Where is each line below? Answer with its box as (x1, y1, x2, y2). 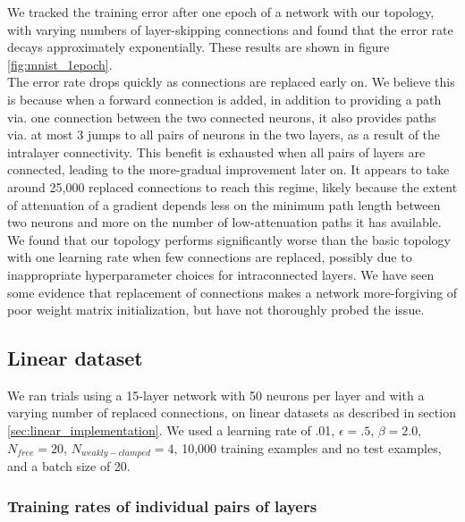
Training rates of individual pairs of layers (7, 494, 317, 517)
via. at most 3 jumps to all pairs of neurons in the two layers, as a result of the (7, 125, 441, 144)
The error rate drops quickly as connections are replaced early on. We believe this (7, 72, 455, 91)
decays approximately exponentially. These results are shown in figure (7, 38, 390, 56)
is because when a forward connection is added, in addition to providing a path (7, 89, 442, 108)
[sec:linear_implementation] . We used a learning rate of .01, (7, 421, 335, 440)
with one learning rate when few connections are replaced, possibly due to (7, 248, 412, 266)
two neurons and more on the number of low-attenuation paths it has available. (7, 213, 442, 232)
